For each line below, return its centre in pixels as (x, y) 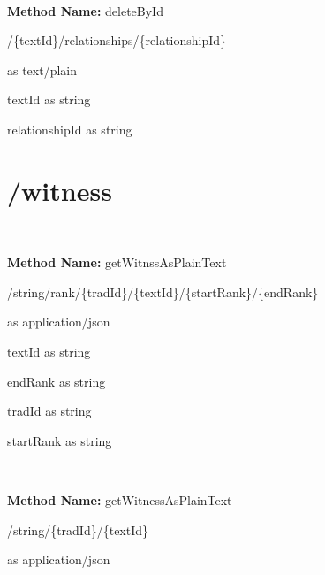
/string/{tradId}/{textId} (78, 529)
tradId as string (49, 411)
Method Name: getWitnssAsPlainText (117, 262)
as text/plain (42, 69)
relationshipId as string (70, 129)
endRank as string (57, 381)
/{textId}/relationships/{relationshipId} (117, 40)
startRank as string (60, 440)
